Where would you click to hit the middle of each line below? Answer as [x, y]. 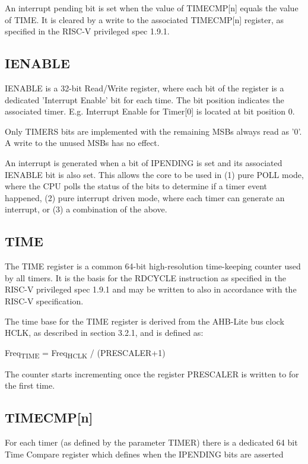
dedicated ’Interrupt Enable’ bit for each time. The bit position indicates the [145, 99]
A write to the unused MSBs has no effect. [82, 143]
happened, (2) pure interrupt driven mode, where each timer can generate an [145, 197]
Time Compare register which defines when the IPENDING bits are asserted [144, 454]
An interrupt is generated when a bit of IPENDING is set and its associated [144, 162]
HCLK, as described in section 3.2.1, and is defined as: [104, 333]
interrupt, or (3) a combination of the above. [86, 209]
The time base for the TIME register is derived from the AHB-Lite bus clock [145, 321]
